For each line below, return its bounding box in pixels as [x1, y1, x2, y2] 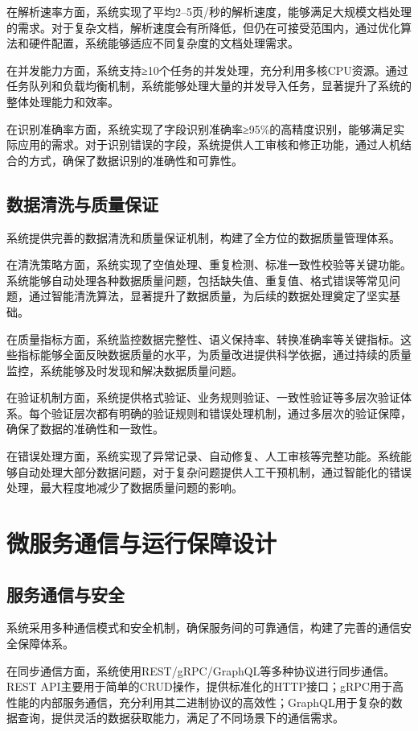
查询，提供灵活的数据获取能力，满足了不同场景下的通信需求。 [17, 709, 344, 726]
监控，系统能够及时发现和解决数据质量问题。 [6, 361, 243, 378]
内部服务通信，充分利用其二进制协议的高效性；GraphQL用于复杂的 [39, 693, 391, 710]
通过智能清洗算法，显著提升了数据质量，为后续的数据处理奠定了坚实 [28, 287, 389, 304]
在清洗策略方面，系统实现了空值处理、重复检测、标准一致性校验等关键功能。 [6, 256, 412, 273]
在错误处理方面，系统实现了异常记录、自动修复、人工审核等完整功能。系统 [6, 448, 400, 465]
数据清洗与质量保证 [6, 191, 158, 216]
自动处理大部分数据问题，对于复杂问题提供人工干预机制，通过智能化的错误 [17, 463, 412, 480]
